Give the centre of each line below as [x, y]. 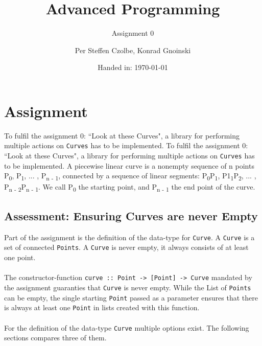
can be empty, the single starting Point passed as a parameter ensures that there [131, 297]
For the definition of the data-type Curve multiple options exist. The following [127, 327]
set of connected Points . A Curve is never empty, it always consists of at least [126, 247]
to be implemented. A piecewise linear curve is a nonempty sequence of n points [129, 165]
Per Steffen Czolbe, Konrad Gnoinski [133, 50]
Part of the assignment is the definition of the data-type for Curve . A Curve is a [129, 237]
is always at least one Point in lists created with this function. [102, 307]
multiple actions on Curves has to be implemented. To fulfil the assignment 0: [126, 145]
